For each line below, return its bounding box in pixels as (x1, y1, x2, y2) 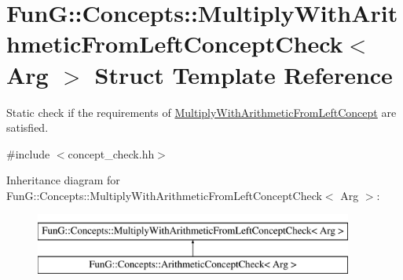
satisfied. (6, 119, 49, 136)
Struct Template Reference (94, 58, 393, 90)
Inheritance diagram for (6, 172, 120, 188)
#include (6, 145, 50, 162)
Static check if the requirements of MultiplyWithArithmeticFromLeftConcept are (6, 104, 397, 120)
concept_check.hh (68, 145, 155, 162)
